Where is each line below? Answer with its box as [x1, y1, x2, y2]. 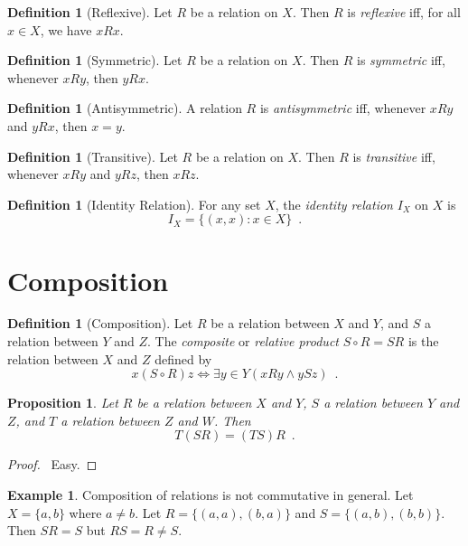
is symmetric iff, [357, 51, 445, 70]
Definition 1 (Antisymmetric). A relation [7, 99, 242, 118]
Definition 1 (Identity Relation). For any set [7, 194, 261, 213]
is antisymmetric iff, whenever [259, 99, 426, 118]
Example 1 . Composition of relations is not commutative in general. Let [7, 485, 414, 504]
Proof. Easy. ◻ [7, 455, 98, 474]
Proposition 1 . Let [7, 393, 118, 412]
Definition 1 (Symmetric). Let [7, 51, 183, 70]
